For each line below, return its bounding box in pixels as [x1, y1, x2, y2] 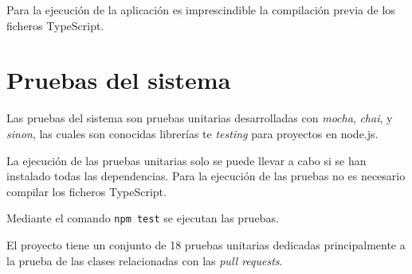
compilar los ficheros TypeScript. [6, 183, 167, 199]
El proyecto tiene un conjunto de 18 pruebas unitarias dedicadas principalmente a [6, 236, 406, 253]
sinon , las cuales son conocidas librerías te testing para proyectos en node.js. [6, 125, 379, 141]
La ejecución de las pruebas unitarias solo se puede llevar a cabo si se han [6, 152, 367, 168]
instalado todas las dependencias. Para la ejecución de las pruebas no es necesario [6, 168, 406, 184]
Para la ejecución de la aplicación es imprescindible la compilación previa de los [6, 2, 395, 17]
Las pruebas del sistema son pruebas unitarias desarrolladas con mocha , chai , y [6, 110, 393, 126]
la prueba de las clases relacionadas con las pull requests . [6, 252, 283, 268]
